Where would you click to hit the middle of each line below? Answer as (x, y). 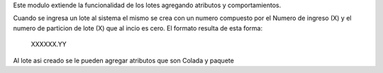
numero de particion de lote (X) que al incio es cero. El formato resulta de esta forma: (138, 28)
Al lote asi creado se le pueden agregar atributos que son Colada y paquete (123, 60)
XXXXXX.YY (49, 44)
